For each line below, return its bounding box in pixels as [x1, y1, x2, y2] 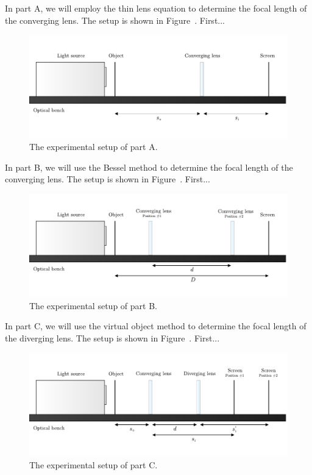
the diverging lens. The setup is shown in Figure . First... [5, 332, 220, 345]
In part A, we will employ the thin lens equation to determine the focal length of [5, 2, 307, 14]
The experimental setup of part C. [29, 458, 158, 471]
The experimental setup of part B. [29, 299, 157, 312]
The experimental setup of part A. [29, 140, 158, 153]
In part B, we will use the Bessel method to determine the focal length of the [5, 160, 293, 173]
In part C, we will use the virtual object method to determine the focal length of [5, 320, 307, 332]
